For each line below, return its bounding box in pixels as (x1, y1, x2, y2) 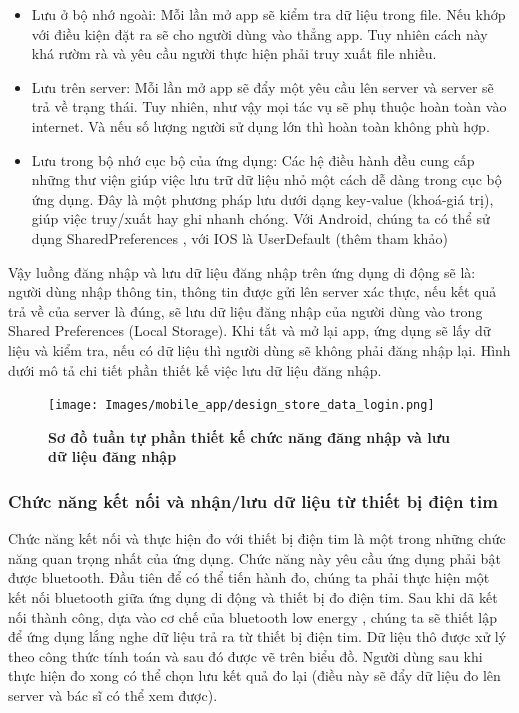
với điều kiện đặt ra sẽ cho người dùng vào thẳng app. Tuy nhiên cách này (31, 23, 488, 44)
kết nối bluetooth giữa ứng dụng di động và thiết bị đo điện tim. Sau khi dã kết (8, 586, 498, 607)
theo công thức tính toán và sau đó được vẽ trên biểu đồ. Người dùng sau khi (8, 645, 483, 666)
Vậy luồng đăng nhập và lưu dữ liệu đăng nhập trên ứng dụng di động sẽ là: (8, 261, 476, 282)
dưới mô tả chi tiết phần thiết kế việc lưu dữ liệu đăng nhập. (8, 359, 382, 380)
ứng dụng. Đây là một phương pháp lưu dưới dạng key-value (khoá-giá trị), (31, 188, 494, 209)
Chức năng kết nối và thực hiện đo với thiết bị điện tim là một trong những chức (8, 528, 506, 549)
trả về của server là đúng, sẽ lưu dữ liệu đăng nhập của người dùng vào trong (8, 300, 483, 321)
